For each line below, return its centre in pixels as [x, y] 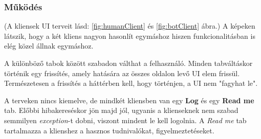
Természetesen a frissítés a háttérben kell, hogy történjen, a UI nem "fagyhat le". [131, 83]
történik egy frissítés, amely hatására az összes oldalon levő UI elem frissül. [122, 73]
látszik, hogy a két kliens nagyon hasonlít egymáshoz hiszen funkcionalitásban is [130, 36]
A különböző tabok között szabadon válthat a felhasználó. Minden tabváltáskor [128, 63]
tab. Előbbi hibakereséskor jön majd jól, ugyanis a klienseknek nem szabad [121, 110]
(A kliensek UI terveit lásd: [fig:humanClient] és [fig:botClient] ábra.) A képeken [130, 26]
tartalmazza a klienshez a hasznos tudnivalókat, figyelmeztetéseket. [109, 130]
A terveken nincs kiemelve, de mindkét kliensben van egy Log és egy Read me [129, 100]
